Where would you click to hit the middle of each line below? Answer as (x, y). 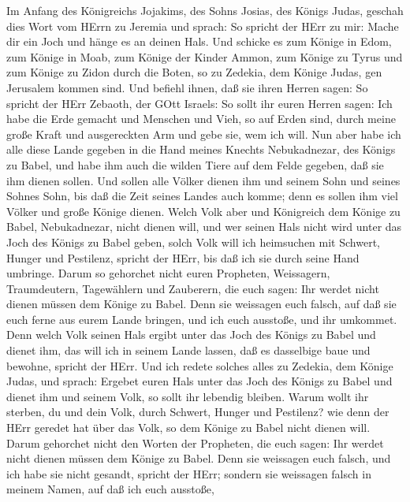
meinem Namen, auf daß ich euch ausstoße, (110, 489)
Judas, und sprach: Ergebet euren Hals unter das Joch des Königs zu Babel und (199, 381)
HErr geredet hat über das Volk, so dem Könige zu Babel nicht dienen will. (188, 428)
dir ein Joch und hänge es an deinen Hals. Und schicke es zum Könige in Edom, (199, 41)
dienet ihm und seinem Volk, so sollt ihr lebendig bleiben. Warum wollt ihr (188, 396)
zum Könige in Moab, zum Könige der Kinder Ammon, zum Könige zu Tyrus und (205, 56)
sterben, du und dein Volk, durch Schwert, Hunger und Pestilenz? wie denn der (198, 412)
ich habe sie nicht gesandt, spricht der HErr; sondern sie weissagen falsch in (189, 473)
